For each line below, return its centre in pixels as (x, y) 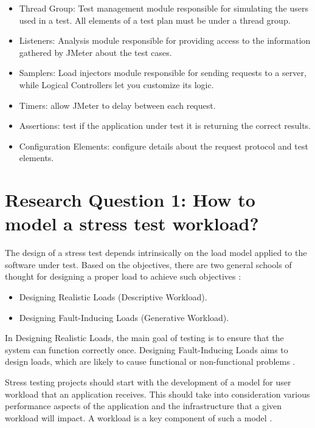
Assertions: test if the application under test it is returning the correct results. (165, 126)
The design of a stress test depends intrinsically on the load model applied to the (156, 253)
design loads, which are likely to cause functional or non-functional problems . (150, 361)
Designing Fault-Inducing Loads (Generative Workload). (124, 317)
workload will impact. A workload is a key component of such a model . (139, 417)
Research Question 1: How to (130, 200)
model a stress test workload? (132, 223)
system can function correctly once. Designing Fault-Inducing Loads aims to (147, 349)
